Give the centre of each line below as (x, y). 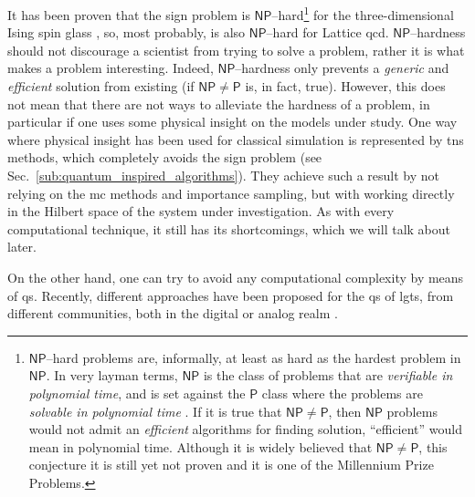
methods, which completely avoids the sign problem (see (165, 157)
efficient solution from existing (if (101, 86)
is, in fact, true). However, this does (345, 86)
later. (22, 247)
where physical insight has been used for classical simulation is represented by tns (236, 139)
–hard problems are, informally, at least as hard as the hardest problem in (253, 357)
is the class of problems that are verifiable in (328, 375)
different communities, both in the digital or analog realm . (173, 313)
